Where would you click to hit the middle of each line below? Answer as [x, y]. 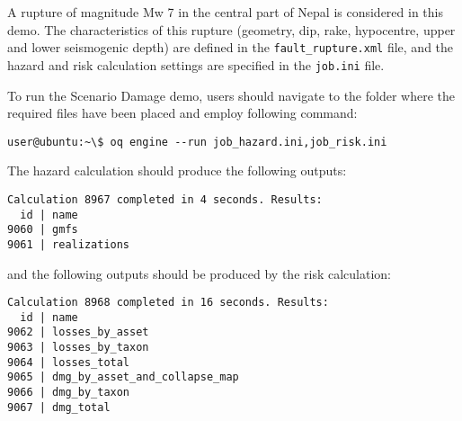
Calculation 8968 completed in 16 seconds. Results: [168, 303]
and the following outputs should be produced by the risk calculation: [199, 273]
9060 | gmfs [43, 230]
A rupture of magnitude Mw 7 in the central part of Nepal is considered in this [226, 12]
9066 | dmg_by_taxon [69, 393]
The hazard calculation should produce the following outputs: [177, 170]
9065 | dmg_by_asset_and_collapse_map [123, 377]
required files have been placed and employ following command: [182, 113]
